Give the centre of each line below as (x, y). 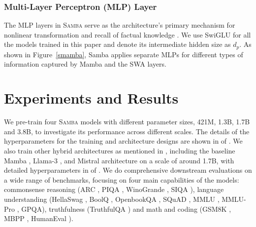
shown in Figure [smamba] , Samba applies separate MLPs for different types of (124, 54)
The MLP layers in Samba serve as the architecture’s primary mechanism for (120, 25)
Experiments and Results (91, 98)
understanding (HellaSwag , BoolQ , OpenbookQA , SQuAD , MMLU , (112, 199)
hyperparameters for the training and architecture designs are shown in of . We (123, 141)
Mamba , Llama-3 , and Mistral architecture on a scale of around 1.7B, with (119, 160)
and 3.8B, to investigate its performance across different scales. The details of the (127, 131)
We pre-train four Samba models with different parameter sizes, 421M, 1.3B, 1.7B (127, 122)
